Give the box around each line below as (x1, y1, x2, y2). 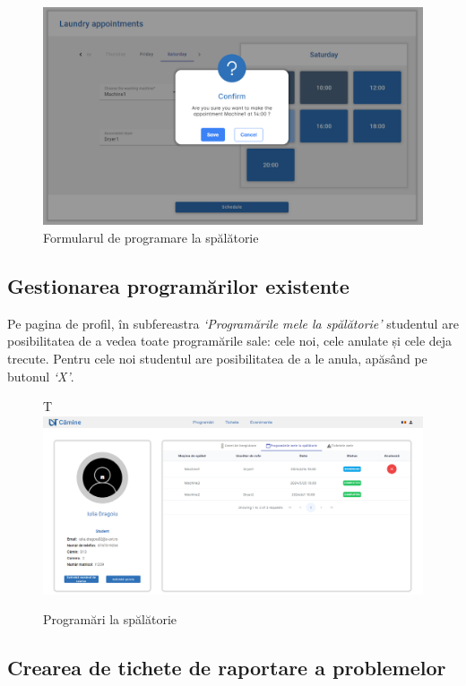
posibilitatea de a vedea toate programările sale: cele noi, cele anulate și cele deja (7, 331, 453, 350)
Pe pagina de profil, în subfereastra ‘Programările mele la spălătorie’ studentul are (7, 313, 459, 332)
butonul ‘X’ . (7, 366, 74, 385)
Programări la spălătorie (43, 610, 177, 629)
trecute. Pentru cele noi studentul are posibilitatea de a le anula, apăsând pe (7, 349, 427, 368)
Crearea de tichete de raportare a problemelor (7, 654, 446, 682)
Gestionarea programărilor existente (7, 272, 349, 300)
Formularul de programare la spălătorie (43, 228, 259, 247)
